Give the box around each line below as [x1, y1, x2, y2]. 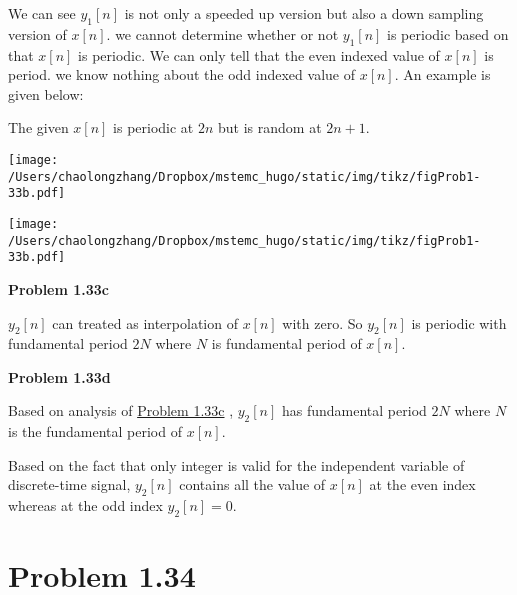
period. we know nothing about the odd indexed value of [8, 64, 355, 85]
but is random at [218, 117, 322, 138]
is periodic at [113, 117, 194, 138]
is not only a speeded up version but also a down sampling [124, 3, 484, 23]
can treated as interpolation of [52, 312, 238, 333]
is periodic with [411, 312, 507, 333]
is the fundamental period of [8, 421, 182, 442]
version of [8, 23, 67, 44]
